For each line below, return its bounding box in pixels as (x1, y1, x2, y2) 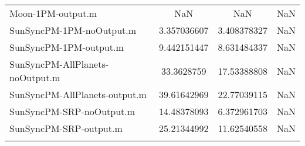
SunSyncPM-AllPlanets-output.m (9, 88, 147, 101)
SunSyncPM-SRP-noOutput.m (9, 105, 135, 118)
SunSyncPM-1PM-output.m (9, 40, 124, 54)
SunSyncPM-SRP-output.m (9, 121, 123, 135)
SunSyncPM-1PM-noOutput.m (9, 23, 137, 37)
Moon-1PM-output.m (9, 6, 97, 20)
